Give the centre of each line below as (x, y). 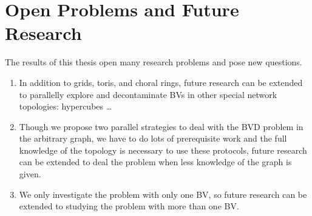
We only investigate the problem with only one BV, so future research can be (163, 194)
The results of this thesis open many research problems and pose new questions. (154, 62)
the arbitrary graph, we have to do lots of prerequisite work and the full (153, 138)
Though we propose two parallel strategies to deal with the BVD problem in (161, 126)
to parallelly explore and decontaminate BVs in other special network (148, 94)
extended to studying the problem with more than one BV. (129, 206)
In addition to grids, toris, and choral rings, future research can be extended (161, 82)
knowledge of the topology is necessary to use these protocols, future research (163, 150)
